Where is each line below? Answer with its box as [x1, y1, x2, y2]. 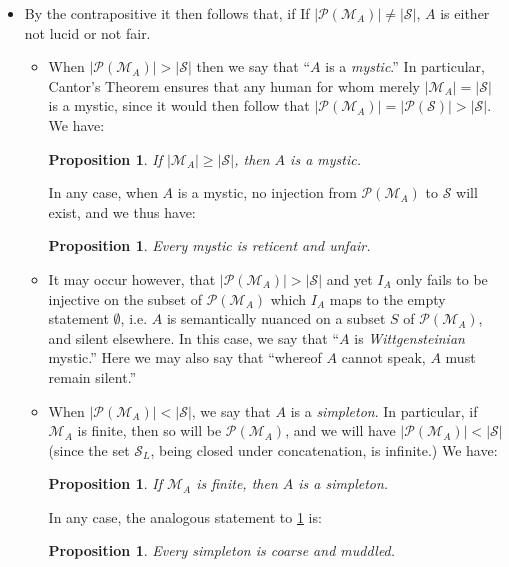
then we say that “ [196, 56, 311, 77]
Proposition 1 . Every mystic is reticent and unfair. [48, 235, 371, 256]
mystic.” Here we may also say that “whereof [48, 347, 322, 368]
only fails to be [396, 268, 488, 289]
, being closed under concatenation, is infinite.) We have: [150, 439, 498, 460]
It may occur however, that [48, 268, 216, 289]
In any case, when [48, 182, 158, 203]
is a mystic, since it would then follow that [48, 95, 310, 116]
